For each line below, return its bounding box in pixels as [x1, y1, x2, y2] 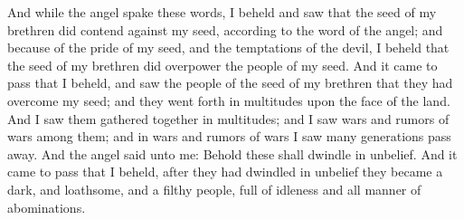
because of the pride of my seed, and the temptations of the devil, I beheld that [7, 38, 450, 57]
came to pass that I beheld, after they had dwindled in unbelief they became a [7, 162, 443, 181]
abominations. [7, 197, 86, 216]
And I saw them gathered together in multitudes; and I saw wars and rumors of [7, 109, 450, 128]
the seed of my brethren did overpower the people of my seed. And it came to [7, 55, 438, 74]
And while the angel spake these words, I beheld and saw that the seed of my [7, 3, 437, 21]
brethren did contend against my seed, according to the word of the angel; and [7, 20, 443, 39]
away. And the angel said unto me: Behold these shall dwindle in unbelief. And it [7, 144, 458, 163]
